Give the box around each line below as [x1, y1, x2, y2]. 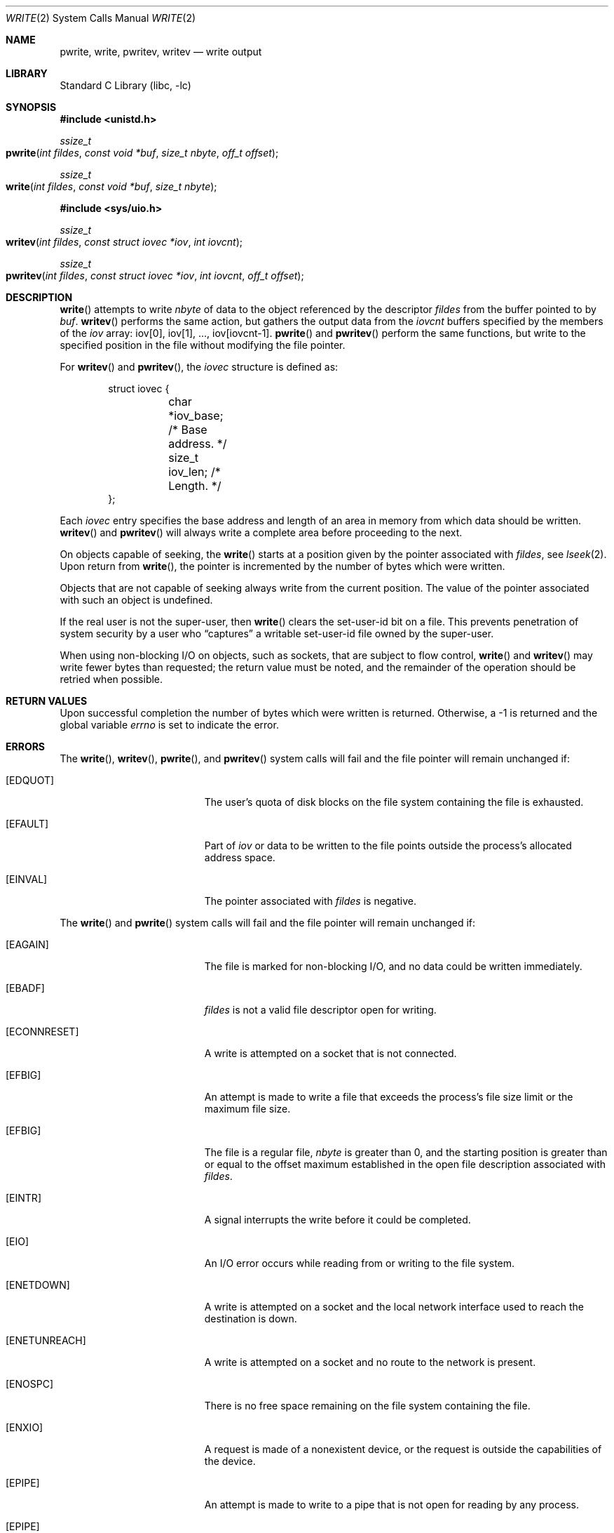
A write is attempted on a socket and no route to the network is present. [204, 1356, 536, 1368]
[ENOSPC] [6, 1378, 54, 1390]
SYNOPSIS [6, 101, 57, 113]
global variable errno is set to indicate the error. [60, 719, 279, 731]
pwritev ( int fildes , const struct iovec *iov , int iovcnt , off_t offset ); [6, 270, 304, 281]
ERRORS [6, 741, 46, 752]
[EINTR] [6, 1192, 41, 1204]
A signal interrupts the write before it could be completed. [204, 1214, 471, 1226]
